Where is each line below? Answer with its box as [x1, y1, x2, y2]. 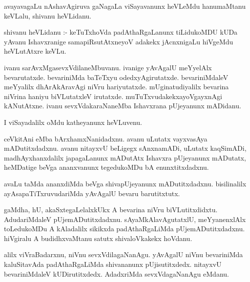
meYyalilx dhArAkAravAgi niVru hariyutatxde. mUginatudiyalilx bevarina [4, 81, 229, 92]
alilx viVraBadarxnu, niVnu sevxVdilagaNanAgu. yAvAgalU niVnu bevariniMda [4, 249, 243, 260]
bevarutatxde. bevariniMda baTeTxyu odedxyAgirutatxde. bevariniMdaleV [4, 72, 229, 82]
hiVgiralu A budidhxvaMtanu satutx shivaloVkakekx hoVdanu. [4, 233, 192, 243]
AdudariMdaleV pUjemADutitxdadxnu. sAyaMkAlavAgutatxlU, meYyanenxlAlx [4, 214, 246, 224]
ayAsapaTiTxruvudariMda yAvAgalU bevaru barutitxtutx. [4, 188, 180, 198]
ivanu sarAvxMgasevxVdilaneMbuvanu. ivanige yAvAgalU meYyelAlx [4, 62, 212, 72]
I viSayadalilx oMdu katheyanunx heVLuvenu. [4, 117, 142, 127]
